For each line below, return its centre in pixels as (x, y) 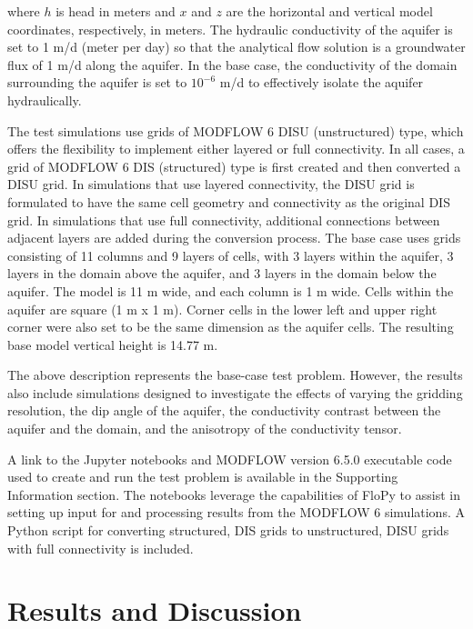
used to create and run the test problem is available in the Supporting (203, 477)
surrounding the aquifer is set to (97, 82)
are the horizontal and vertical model (329, 11)
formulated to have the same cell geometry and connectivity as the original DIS (229, 201)
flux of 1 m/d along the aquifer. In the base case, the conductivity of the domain (232, 64)
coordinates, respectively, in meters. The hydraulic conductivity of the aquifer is (230, 29)
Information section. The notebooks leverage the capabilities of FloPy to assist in (234, 494)
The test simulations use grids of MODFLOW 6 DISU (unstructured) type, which (236, 130)
